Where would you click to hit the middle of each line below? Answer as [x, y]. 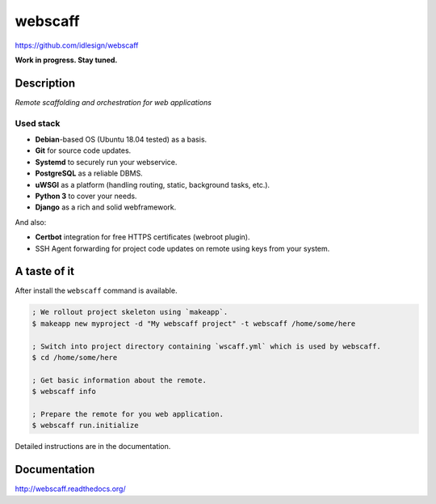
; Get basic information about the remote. [119, 380]
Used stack [38, 123]
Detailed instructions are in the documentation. [93, 447]
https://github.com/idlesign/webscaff [77, 45]
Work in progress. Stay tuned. [66, 60]
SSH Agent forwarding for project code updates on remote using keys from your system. [182, 248]
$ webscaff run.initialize [85, 426]
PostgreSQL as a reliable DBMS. [89, 173]
